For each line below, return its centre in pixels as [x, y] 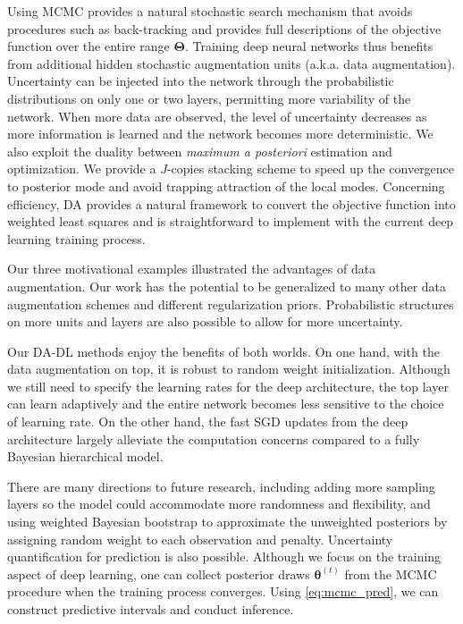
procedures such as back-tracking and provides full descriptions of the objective [224, 28]
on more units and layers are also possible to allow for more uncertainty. [205, 321]
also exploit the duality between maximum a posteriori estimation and [200, 151]
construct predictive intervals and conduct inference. [151, 609]
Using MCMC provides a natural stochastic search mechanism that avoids [210, 11]
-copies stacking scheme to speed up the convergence [311, 169]
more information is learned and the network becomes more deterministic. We [220, 134]
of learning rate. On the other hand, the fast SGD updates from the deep [208, 422]
